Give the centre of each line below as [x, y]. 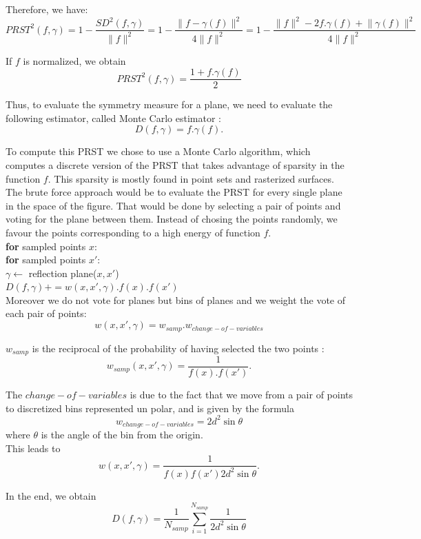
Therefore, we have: [47, 9]
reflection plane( [63, 273]
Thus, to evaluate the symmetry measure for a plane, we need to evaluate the [169, 104]
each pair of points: [46, 313]
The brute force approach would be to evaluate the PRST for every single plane [174, 192]
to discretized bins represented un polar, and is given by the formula [150, 408]
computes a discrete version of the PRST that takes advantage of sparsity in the [175, 164]
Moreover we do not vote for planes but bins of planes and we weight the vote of [176, 299]
